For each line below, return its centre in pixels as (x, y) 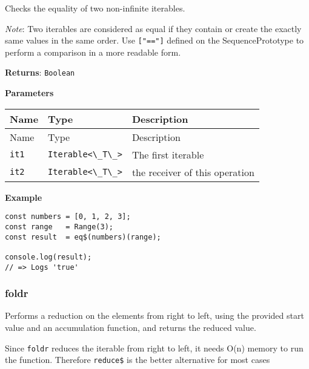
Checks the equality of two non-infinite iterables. (95, 8)
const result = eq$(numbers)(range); (83, 237)
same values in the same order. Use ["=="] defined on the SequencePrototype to (154, 40)
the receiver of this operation (193, 172)
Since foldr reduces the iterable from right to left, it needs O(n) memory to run (154, 348)
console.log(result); (48, 257)
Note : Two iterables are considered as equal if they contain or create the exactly (153, 28)
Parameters (29, 93)
